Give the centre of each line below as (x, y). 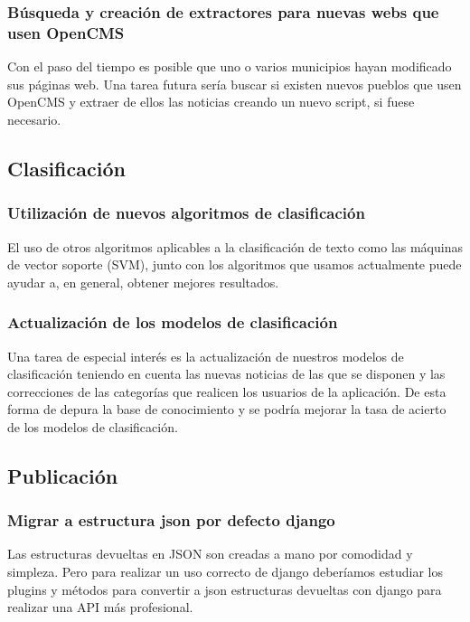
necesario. (34, 119)
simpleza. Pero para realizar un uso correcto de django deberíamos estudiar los (225, 572)
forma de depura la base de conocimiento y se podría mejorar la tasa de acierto (227, 409)
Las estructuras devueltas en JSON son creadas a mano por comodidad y (210, 554)
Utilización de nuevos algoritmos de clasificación (186, 213)
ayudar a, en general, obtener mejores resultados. (143, 282)
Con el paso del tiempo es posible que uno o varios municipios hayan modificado (230, 66)
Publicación (63, 475)
